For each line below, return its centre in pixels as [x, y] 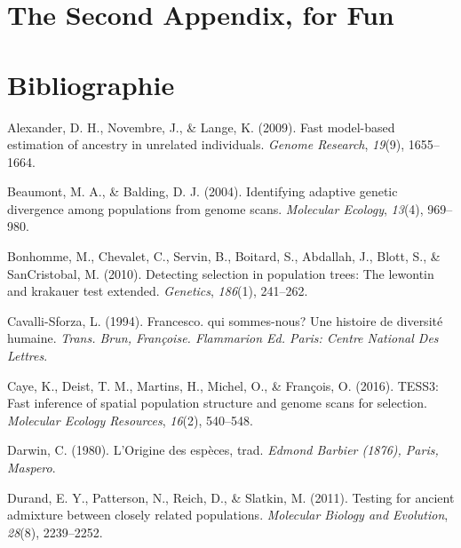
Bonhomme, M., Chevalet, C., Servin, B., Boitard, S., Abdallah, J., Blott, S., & [224, 256]
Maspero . [32, 467]
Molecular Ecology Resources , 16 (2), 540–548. [130, 420]
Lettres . [28, 356]
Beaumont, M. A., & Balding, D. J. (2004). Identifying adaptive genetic [203, 191]
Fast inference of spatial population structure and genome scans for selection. [217, 403]
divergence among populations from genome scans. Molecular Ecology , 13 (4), [215, 208]
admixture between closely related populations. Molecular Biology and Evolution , [228, 515]
